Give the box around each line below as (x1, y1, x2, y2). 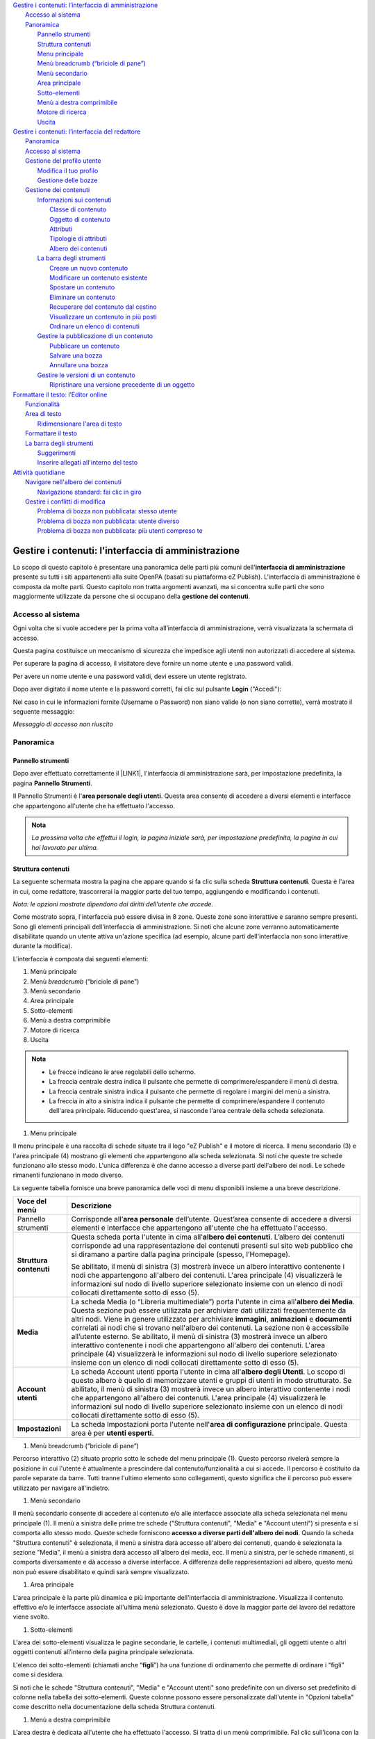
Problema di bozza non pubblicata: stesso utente (37, 507, 177, 515)
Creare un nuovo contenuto (49, 264, 128, 272)
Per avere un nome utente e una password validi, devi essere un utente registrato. (12, 672, 247, 680)
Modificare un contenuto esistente (49, 273, 148, 282)
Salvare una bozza (49, 351, 103, 360)
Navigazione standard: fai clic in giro (37, 488, 142, 496)
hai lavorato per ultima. (31, 843, 99, 851)
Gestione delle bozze (37, 176, 98, 184)
